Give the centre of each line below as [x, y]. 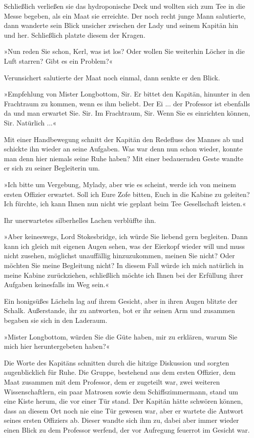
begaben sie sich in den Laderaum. [56, 320]
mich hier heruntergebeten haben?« [57, 346]
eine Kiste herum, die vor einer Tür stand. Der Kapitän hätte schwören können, [123, 401]
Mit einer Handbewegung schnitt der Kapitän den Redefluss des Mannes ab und [124, 139]
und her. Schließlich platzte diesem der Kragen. [75, 35]
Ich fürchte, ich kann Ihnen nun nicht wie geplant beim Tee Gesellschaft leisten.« [125, 204]
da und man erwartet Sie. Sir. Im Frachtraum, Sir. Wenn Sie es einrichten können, [127, 113]
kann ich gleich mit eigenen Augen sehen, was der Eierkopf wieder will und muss [124, 246]
